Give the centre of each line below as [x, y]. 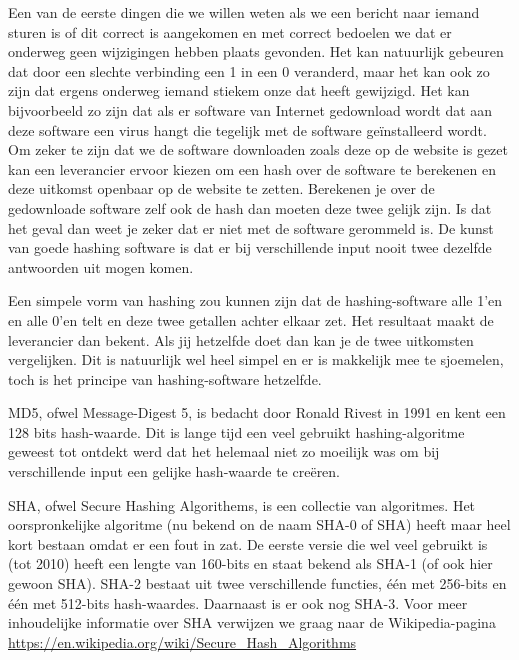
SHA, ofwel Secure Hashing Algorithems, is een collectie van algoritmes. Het [242, 504]
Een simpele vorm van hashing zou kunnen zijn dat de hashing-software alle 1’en [255, 300]
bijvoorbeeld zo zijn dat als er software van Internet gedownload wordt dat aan [250, 109]
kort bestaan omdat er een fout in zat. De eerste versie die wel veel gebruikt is [248, 543]
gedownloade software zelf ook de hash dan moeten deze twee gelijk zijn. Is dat [250, 207]
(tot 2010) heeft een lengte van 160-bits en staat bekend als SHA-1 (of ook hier [250, 563]
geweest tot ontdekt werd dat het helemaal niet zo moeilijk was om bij [224, 451]
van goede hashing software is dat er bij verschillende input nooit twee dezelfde [250, 247]
